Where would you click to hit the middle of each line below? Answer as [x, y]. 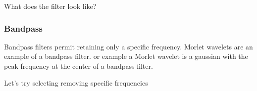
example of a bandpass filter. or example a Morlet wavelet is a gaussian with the [126, 56]
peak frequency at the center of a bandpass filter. [78, 66]
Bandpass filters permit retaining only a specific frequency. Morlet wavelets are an [128, 46]
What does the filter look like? [50, 6]
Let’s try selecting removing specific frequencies [76, 82]
